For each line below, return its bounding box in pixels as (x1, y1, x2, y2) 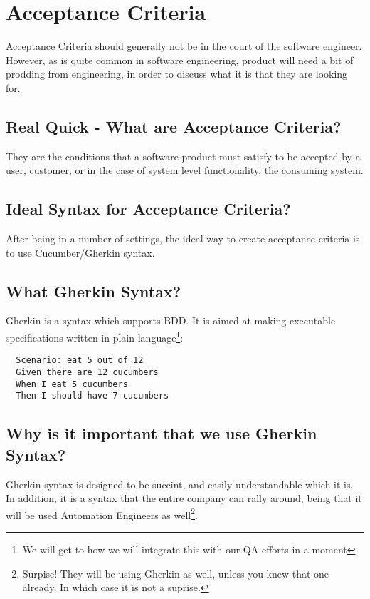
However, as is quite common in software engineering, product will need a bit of (6, 52, 354, 67)
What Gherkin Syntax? (6, 280, 181, 302)
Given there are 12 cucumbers (16, 367, 159, 377)
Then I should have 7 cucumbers (16, 391, 169, 401)
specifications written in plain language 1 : (6, 328, 184, 344)
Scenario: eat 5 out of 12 (16, 355, 144, 366)
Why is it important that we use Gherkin (6, 422, 317, 444)
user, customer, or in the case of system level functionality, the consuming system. (6, 163, 364, 178)
